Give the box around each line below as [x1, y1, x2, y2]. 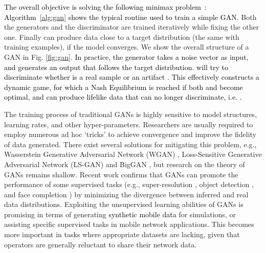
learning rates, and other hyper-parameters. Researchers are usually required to [4, 119, 253, 129]
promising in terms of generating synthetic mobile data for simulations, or [4, 209, 236, 219]
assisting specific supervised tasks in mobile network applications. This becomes [4, 219, 254, 229]
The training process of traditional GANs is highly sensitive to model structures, [4, 108, 257, 119]
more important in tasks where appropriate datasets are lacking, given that [4, 229, 240, 240]
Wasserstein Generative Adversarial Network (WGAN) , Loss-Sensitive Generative [4, 149, 262, 159]
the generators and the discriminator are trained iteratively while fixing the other [4, 21, 259, 32]
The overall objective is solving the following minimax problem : [4, 2, 207, 12]
